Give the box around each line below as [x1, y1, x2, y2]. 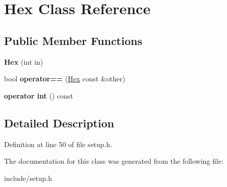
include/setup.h [4, 172, 52, 183]
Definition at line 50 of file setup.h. [4, 138, 112, 149]
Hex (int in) [4, 56, 43, 67]
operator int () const [4, 90, 73, 101]
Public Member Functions [4, 32, 142, 48]
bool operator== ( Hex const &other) [4, 73, 126, 84]
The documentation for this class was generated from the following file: [4, 156, 223, 166]
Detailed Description [4, 115, 115, 130]
